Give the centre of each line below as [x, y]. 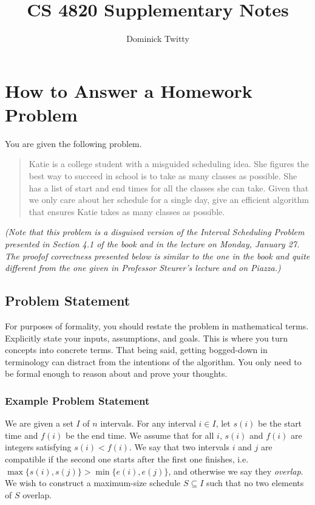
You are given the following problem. [73, 143]
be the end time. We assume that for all [140, 435]
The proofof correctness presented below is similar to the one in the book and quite [157, 256]
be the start [280, 423]
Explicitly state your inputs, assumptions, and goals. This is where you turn [147, 338]
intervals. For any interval [148, 423]
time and [22, 435]
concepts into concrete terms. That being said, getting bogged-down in [136, 350]
